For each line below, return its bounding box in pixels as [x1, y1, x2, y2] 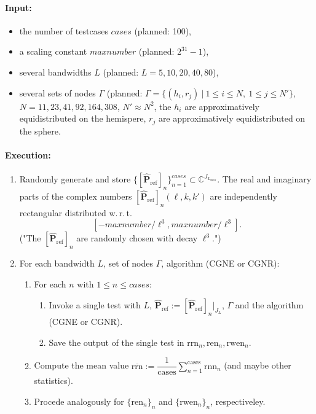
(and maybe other [224, 359, 291, 372]
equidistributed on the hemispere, [19, 112, 146, 125]
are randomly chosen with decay [76, 232, 198, 244]
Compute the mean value [34, 359, 129, 372]
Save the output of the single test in [49, 335, 184, 348]
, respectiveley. [210, 394, 266, 407]
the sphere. [19, 124, 61, 137]
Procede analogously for [34, 394, 124, 407]
